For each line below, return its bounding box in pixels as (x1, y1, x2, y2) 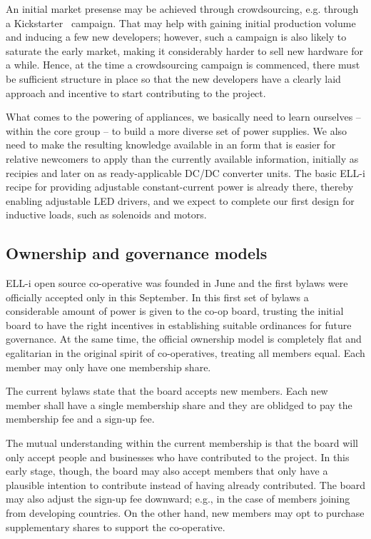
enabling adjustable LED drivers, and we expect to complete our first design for (6, 193, 355, 208)
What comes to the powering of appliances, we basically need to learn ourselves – (6, 109, 361, 124)
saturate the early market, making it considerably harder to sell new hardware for (6, 43, 364, 58)
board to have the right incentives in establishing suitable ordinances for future (6, 317, 352, 332)
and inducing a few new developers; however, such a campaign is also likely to (6, 29, 347, 44)
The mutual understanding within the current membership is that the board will (6, 435, 358, 450)
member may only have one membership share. (6, 359, 211, 374)
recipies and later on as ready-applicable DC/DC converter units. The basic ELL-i (6, 165, 365, 180)
